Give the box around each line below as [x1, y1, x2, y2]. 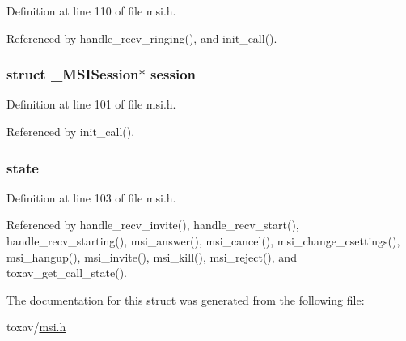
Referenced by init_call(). [6, 123, 135, 139]
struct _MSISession [6, 64, 139, 84]
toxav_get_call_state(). [6, 264, 128, 281]
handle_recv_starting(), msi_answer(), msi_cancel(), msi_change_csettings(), [6, 232, 400, 249]
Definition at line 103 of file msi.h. [6, 189, 176, 206]
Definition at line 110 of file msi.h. [6, 2, 176, 19]
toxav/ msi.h [6, 318, 66, 335]
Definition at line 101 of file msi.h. [6, 96, 176, 113]
